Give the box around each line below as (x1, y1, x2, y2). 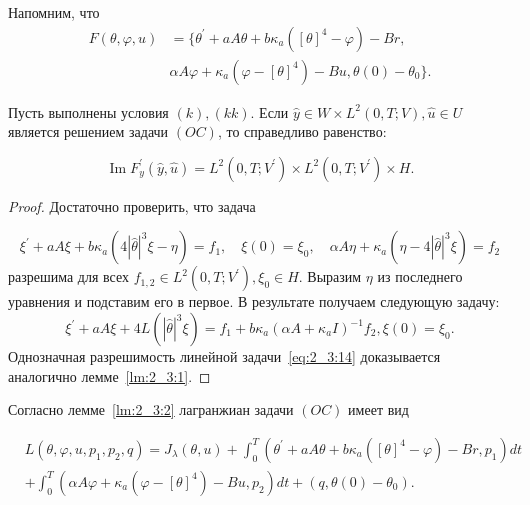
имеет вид (348, 399, 409, 420)
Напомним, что (8, 2, 100, 22)
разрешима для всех (8, 266, 130, 287)
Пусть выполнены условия (8, 101, 169, 122)
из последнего (377, 266, 463, 287)
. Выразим (298, 266, 362, 287)
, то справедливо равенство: (217, 121, 387, 142)
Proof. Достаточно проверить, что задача (8, 195, 256, 216)
